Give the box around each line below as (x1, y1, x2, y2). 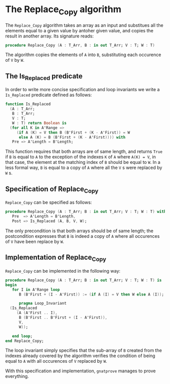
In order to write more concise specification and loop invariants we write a (5, 87, 160, 93)
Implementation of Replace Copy (5, 253, 106, 263)
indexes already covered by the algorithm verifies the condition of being (5, 353, 155, 359)
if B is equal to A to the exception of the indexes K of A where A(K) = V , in (5, 154, 156, 160)
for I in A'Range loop (12, 287, 60, 292)
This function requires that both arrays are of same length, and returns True (5, 148, 163, 155)
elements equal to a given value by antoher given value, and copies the (5, 27, 153, 33)
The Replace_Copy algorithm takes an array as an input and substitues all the (5, 22, 163, 28)
